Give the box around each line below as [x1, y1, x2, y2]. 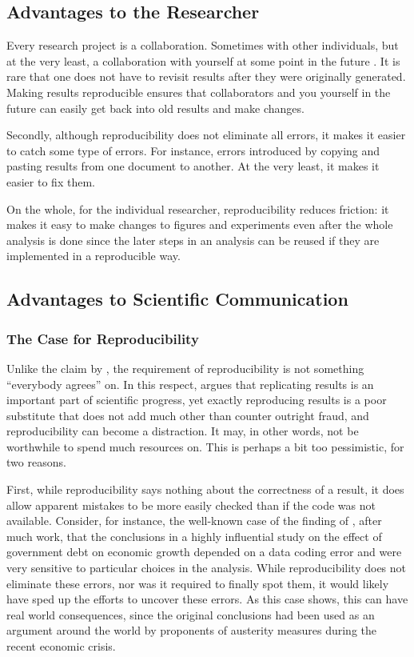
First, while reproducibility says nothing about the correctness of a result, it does [6, 481, 404, 498]
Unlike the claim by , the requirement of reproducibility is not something [6, 359, 364, 376]
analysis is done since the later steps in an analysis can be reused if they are [6, 231, 380, 248]
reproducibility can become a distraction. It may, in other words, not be [6, 423, 359, 439]
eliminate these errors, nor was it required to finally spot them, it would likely [6, 575, 389, 591]
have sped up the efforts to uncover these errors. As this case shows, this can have [6, 591, 408, 607]
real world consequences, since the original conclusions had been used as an [6, 606, 375, 623]
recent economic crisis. [6, 638, 116, 655]
